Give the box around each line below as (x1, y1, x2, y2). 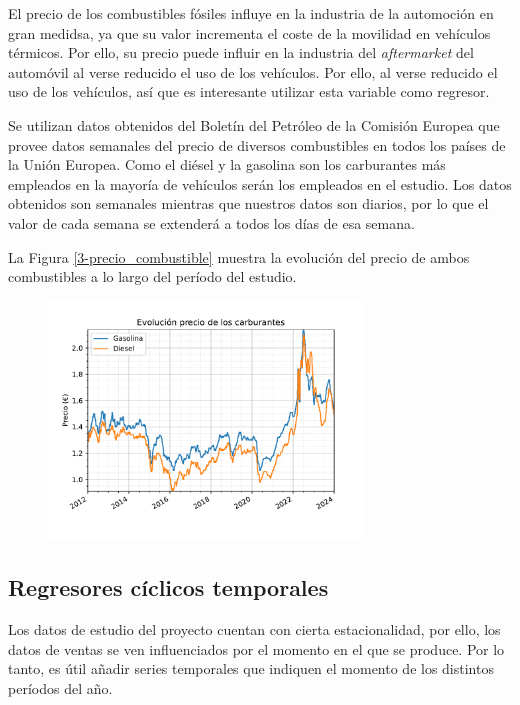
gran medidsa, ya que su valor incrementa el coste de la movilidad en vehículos (8, 22, 491, 43)
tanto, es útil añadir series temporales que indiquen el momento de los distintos (8, 658, 494, 679)
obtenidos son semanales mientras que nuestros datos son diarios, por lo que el (8, 193, 489, 214)
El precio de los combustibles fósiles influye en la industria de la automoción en (8, 3, 494, 23)
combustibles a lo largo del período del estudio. (8, 266, 297, 287)
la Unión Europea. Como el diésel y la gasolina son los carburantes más (8, 154, 446, 175)
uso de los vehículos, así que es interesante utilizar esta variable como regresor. (8, 81, 490, 102)
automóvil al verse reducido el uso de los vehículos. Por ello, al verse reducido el (8, 61, 498, 82)
